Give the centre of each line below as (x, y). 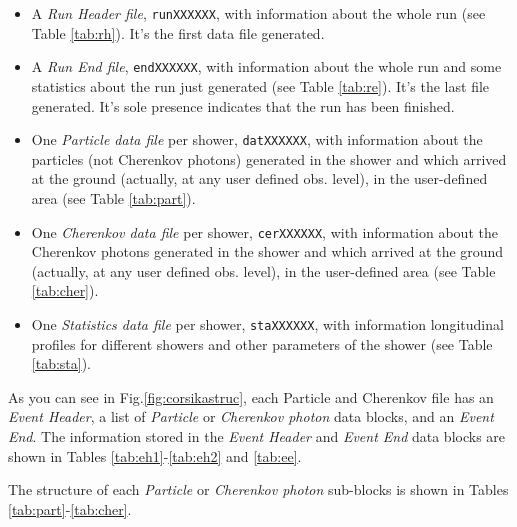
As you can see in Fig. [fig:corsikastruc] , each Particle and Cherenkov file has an (251, 396)
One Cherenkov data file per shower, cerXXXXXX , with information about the (264, 231)
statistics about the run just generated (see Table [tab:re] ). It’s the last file (260, 85)
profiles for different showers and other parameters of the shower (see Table (262, 343)
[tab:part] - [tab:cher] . (70, 508)
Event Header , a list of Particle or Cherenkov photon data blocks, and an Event (251, 416)
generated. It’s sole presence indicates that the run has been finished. (243, 105)
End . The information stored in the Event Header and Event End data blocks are (257, 436)
